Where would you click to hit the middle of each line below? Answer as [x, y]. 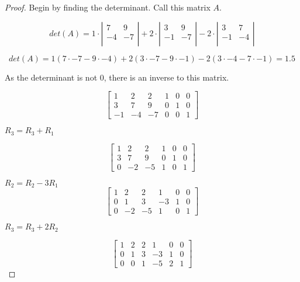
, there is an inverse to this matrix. [166, 77]
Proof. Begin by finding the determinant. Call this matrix [108, 7]
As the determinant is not [51, 77]
